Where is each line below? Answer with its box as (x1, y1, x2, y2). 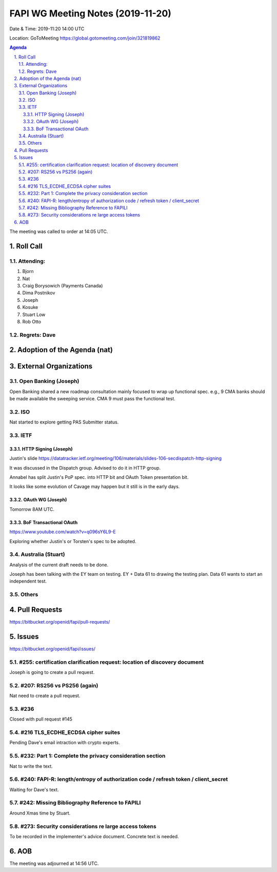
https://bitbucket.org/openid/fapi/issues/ (9, 646, 96, 652)
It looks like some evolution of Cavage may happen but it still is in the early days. (9, 483, 180, 490)
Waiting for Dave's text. (9, 786, 59, 792)
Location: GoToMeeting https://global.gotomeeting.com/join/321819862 (9, 35, 161, 41)
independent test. (9, 578, 47, 585)
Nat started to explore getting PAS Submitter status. (9, 419, 119, 425)
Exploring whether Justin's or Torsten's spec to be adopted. (9, 538, 136, 544)
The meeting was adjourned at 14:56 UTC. (9, 860, 99, 866)
